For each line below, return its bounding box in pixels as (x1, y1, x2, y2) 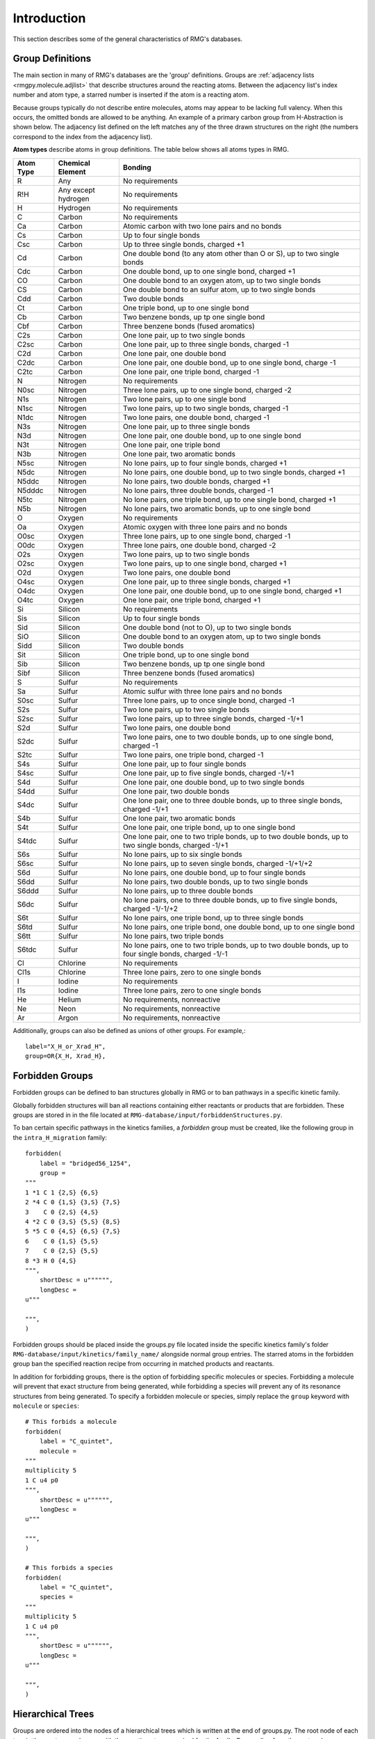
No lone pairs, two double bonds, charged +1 (122, 476, 270, 486)
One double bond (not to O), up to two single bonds (122, 623, 292, 632)
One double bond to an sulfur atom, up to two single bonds (122, 285, 316, 294)
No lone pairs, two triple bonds (122, 931, 224, 940)
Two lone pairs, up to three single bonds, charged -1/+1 (122, 714, 303, 723)
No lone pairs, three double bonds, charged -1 (122, 486, 274, 495)
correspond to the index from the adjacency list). (12, 132, 153, 141)
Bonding (122, 162, 152, 172)
